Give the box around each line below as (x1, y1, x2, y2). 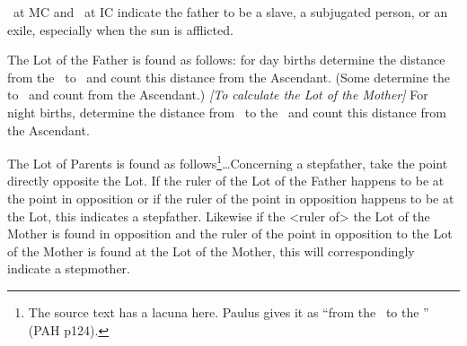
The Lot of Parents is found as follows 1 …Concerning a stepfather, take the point (7, 151, 448, 172)
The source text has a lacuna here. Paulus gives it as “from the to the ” (28, 302, 429, 321)
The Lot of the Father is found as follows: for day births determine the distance (7, 50, 445, 69)
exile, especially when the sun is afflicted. (7, 20, 233, 39)
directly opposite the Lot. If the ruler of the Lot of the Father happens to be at (7, 171, 445, 190)
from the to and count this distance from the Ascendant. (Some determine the (7, 67, 451, 86)
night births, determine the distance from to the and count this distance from (7, 102, 446, 121)
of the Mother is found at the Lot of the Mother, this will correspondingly (7, 241, 415, 260)
